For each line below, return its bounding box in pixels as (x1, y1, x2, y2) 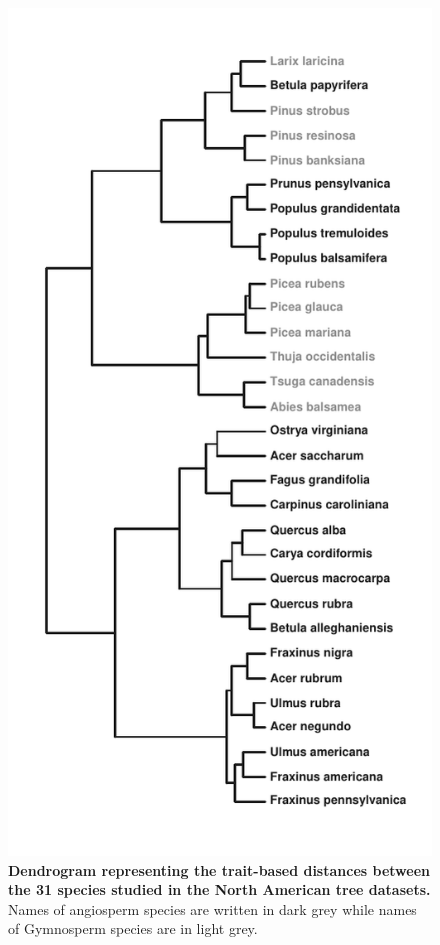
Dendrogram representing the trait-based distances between (8, 859, 430, 880)
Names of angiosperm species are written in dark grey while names (8, 898, 417, 919)
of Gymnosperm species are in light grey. (8, 918, 258, 939)
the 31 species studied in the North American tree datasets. (8, 879, 431, 900)
